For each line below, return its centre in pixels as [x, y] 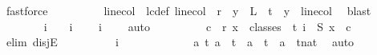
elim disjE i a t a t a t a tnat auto [180, 42]
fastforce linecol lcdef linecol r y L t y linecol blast [188, 10]
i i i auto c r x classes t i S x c [197, 26]
